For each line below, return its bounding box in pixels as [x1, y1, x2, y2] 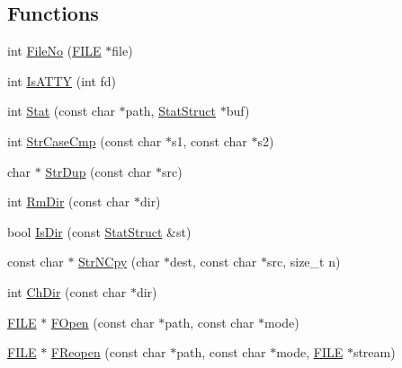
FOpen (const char [50, 312, 155, 331]
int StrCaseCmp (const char [7, 131, 162, 150]
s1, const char [172, 131, 247, 150]
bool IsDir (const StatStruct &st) [7, 222, 192, 241]
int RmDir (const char [7, 192, 130, 211]
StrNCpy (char [78, 252, 160, 271]
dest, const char [170, 252, 257, 271]
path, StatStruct [125, 101, 217, 120]
